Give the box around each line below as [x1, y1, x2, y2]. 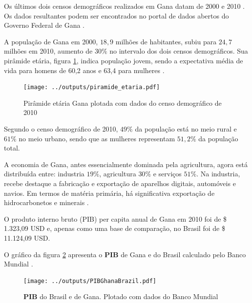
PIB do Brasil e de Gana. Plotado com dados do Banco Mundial [23, 291, 218, 302]
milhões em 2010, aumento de [4, 46, 93, 56]
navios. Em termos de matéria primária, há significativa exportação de [4, 188, 215, 198]
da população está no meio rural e [135, 124, 237, 133]
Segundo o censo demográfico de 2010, [4, 124, 118, 133]
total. [4, 143, 20, 153]
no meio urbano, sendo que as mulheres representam [19, 133, 175, 143]
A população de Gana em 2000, [4, 36, 98, 46]
